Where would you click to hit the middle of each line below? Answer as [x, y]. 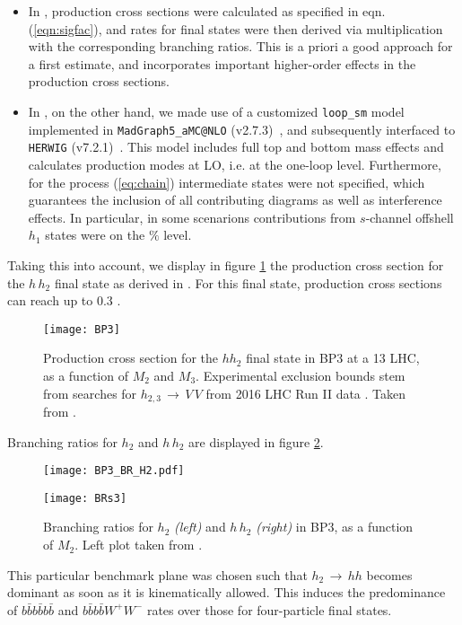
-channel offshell [410, 217]
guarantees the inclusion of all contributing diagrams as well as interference [235, 200]
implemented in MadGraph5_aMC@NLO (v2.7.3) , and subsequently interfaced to [242, 129]
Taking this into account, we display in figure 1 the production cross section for [226, 264]
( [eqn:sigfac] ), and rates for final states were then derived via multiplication [235, 28]
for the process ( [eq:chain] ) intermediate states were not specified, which [227, 182]
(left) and [200, 527]
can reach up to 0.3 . [64, 300]
